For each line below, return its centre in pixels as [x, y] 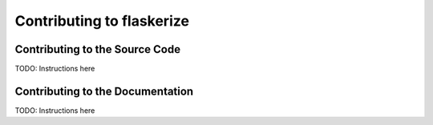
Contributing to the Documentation [104, 91]
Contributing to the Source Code [97, 49]
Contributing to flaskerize [102, 21]
